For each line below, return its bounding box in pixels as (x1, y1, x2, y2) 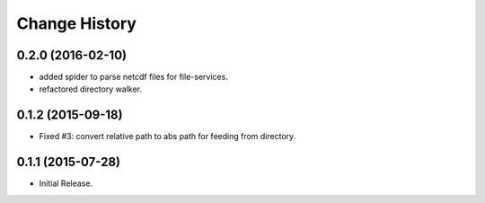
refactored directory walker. (39, 84, 143, 94)
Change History (16, 13, 137, 33)
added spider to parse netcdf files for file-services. (39, 72, 228, 83)
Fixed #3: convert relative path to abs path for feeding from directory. (39, 131, 296, 142)
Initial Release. (39, 178, 93, 189)
